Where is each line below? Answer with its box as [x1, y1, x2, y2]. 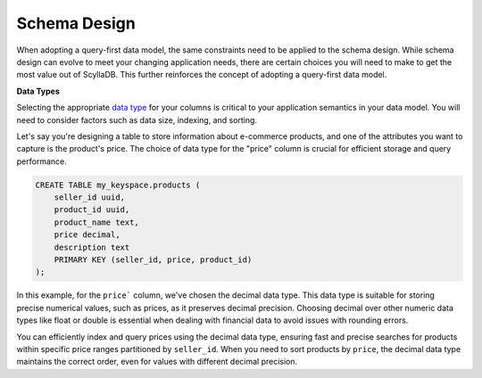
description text [54, 242, 130, 252]
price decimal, [54, 230, 120, 240]
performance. [16, 156, 67, 167]
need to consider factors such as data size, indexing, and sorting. [16, 114, 258, 125]
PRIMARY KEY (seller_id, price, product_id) [54, 255, 253, 265]
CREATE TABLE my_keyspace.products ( [35, 179, 201, 190]
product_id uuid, [54, 205, 130, 215]
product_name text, [54, 217, 140, 227]
